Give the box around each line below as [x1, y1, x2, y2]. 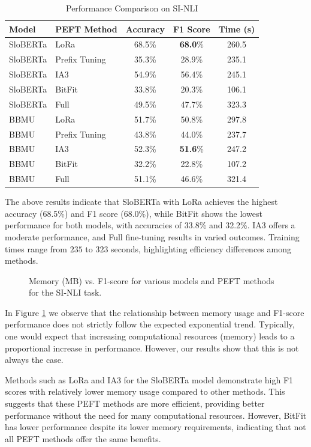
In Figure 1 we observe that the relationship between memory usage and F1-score [5, 306, 304, 318]
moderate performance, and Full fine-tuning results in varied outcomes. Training [5, 230, 300, 243]
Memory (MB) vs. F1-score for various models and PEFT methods [29, 274, 274, 287]
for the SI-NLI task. [29, 286, 102, 299]
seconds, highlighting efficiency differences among [111, 242, 291, 255]
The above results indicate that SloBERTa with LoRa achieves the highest [5, 195, 278, 208]
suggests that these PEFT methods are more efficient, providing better [5, 397, 265, 410]
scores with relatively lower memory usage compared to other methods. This [5, 385, 285, 398]
